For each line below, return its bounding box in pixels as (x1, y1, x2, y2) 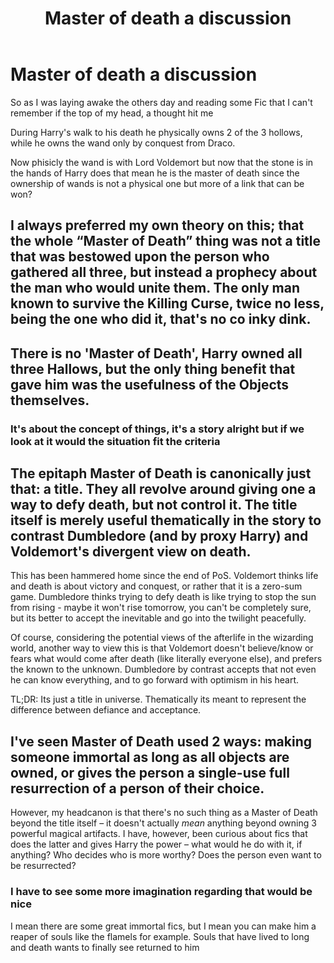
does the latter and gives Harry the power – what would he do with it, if (10, 838, 303, 851)
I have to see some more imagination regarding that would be (10, 885, 313, 899)
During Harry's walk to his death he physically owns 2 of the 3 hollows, (10, 126, 303, 138)
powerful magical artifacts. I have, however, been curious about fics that (10, 828, 308, 840)
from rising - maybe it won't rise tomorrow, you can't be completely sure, (10, 602, 312, 614)
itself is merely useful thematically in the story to (10, 512, 322, 529)
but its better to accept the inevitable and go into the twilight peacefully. (10, 612, 307, 624)
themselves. (10, 392, 90, 409)
